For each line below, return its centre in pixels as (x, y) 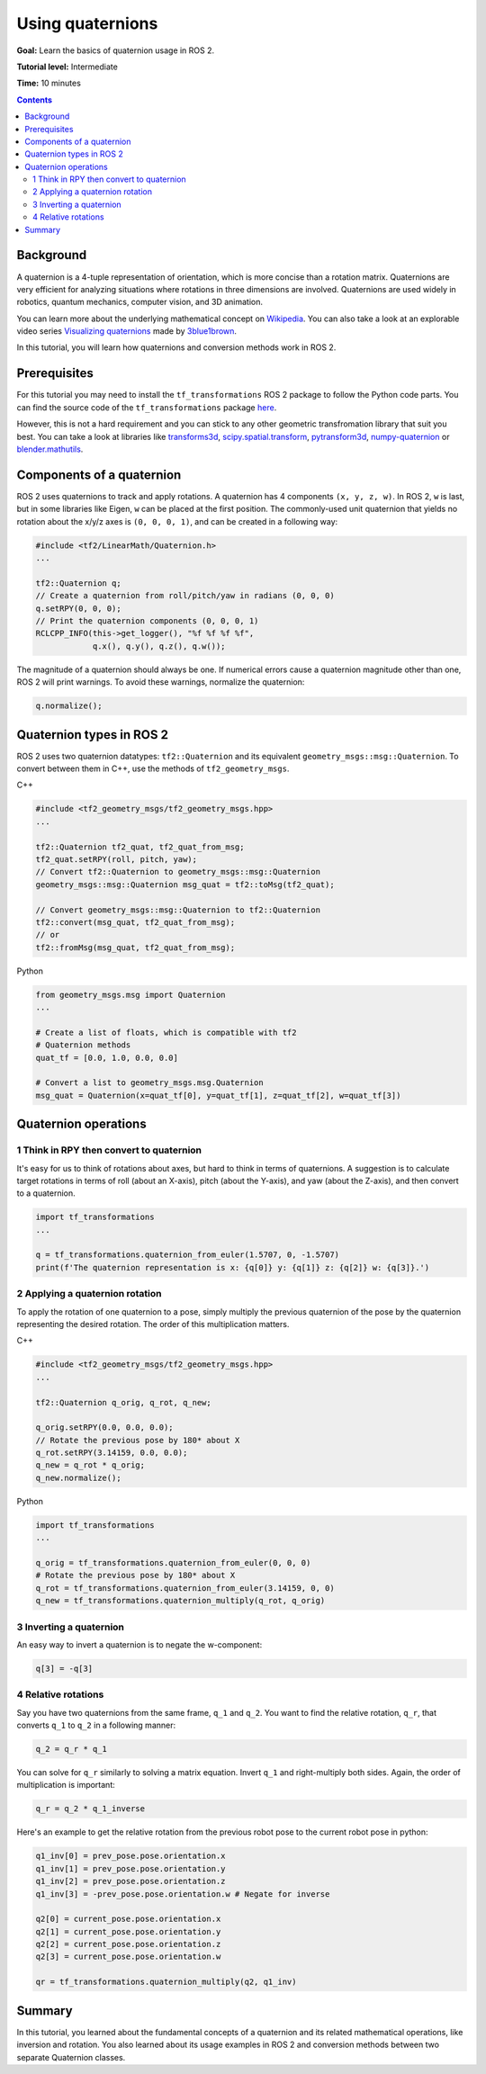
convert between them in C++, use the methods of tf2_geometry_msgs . (153, 768)
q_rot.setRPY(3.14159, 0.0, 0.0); (112, 1453)
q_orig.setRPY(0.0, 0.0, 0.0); (105, 1428)
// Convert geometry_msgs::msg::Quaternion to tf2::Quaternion (178, 910)
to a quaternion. (46, 1193)
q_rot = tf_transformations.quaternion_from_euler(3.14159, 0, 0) (185, 1588)
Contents (35, 100)
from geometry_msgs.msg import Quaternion (130, 995)
